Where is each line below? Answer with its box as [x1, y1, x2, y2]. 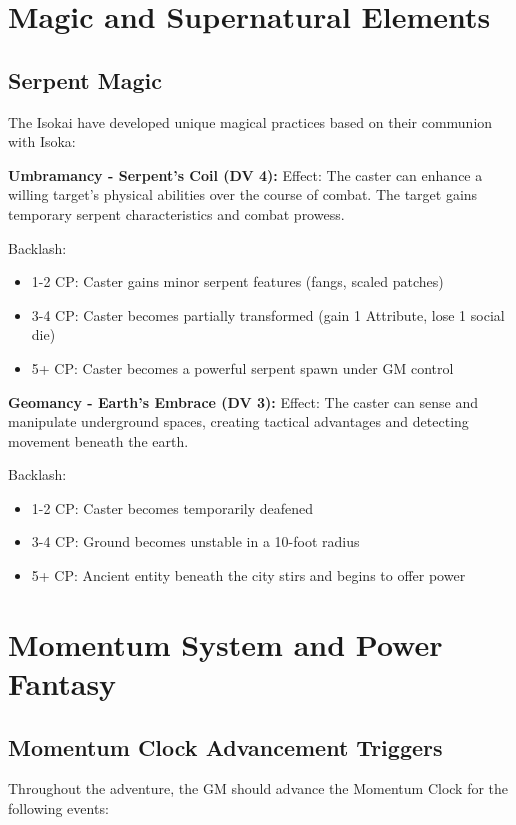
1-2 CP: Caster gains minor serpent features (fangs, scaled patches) [31, 271, 444, 292]
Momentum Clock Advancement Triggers [8, 731, 443, 762]
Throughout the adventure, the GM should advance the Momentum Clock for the [8, 778, 509, 799]
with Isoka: [8, 131, 76, 152]
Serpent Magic [8, 64, 162, 95]
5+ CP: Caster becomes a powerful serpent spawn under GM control [31, 357, 454, 378]
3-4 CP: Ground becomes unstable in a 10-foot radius [31, 531, 360, 552]
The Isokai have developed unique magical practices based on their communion [8, 111, 493, 132]
